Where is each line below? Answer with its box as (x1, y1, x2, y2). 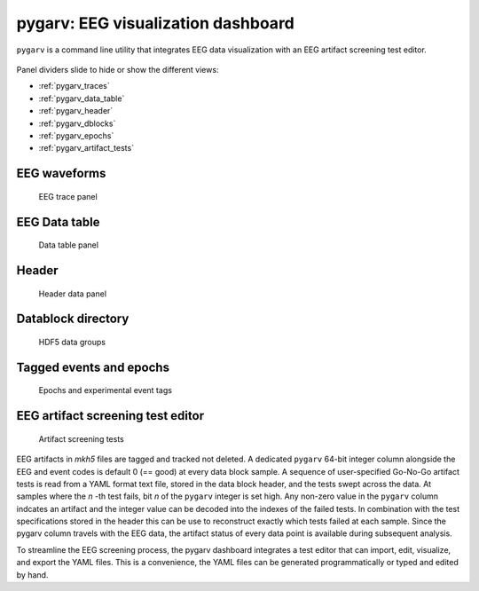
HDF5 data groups (38, 336, 106, 347)
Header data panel (38, 288, 106, 299)
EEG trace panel (38, 191, 98, 201)
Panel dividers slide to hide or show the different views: (16, 64, 219, 75)
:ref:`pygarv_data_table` (38, 93, 125, 104)
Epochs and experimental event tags (38, 385, 173, 396)
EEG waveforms (16, 166, 106, 181)
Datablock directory (16, 311, 130, 327)
